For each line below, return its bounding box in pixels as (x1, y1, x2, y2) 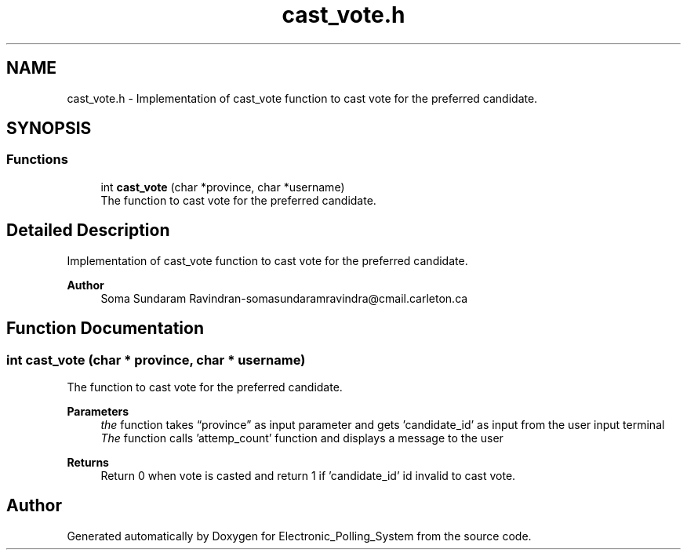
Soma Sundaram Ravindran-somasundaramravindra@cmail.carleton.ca (100, 291, 468, 305)
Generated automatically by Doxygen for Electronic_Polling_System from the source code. (67, 529, 532, 543)
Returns (67, 455, 109, 469)
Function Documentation (6, 318, 204, 339)
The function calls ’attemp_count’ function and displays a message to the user (100, 431, 503, 445)
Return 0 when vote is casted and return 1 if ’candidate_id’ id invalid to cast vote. (100, 468, 516, 482)
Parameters (67, 404, 129, 418)
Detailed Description (6, 220, 170, 241)
